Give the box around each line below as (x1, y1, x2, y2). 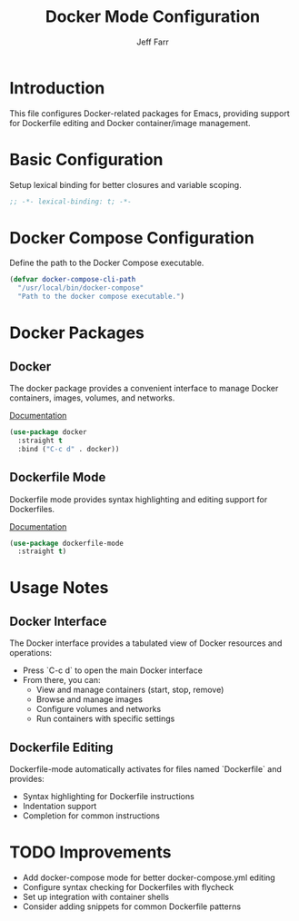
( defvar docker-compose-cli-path (9, 275, 136, 284)
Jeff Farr (135, 36, 170, 47)
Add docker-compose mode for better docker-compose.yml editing (22, 872, 275, 883)
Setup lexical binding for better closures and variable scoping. (9, 179, 243, 190)
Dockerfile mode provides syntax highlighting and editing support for (9, 493, 268, 505)
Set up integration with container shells (22, 892, 170, 902)
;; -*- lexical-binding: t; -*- (9, 197, 132, 206)
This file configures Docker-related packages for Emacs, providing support (9, 107, 290, 119)
